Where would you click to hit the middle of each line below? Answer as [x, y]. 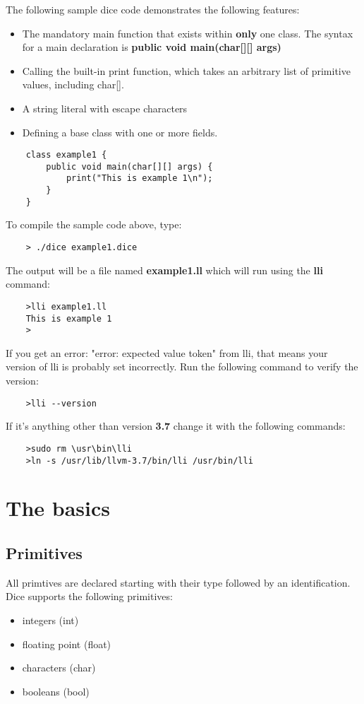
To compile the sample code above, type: [94, 224]
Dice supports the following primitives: [89, 596]
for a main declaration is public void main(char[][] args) [152, 47]
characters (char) [59, 668]
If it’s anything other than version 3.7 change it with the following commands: [176, 426]
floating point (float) [67, 644]
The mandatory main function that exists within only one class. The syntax [188, 33]
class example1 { [66, 155]
